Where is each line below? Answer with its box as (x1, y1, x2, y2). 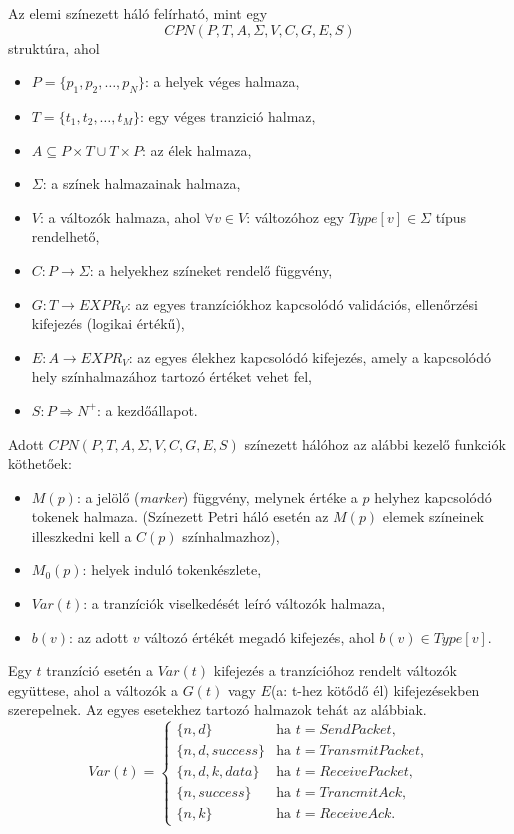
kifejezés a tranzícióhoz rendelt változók (213, 660, 457, 681)
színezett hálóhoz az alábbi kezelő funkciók (244, 433, 506, 454)
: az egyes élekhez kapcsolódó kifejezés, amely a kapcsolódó (128, 346, 491, 367)
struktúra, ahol (8, 37, 100, 58)
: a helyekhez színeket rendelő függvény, (89, 259, 333, 280)
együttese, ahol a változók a (8, 679, 179, 700)
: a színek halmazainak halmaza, (42, 173, 241, 194)
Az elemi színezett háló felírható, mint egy (8, 3, 268, 23)
